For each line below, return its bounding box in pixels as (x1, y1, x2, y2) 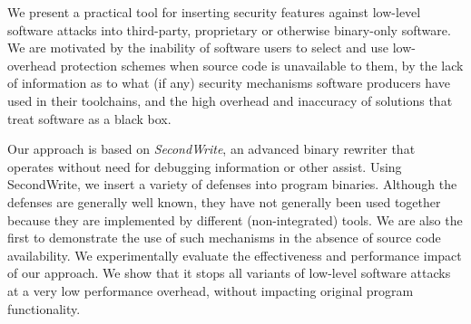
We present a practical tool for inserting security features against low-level (7, 3, 421, 21)
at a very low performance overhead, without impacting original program (7, 281, 414, 300)
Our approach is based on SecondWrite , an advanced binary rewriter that (7, 139, 416, 158)
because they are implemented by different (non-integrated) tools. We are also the (7, 210, 463, 229)
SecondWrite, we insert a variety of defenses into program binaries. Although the (7, 175, 457, 194)
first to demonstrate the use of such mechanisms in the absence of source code (7, 228, 441, 247)
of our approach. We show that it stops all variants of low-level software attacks (7, 263, 451, 282)
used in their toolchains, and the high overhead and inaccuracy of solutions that (7, 91, 453, 110)
